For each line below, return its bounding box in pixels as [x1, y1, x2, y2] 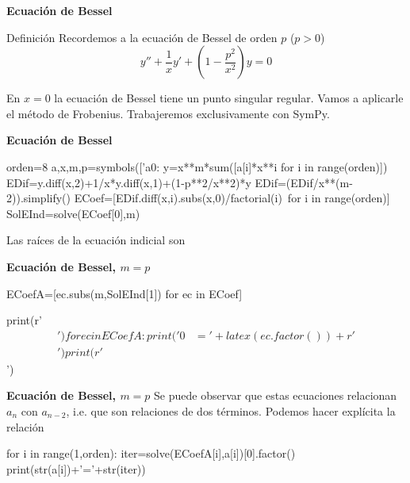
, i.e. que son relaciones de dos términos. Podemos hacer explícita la [66, 402, 396, 419]
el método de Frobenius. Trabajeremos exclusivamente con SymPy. [6, 105, 330, 121]
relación [6, 418, 44, 435]
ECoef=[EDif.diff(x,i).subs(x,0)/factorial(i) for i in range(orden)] [74, 190, 390, 206]
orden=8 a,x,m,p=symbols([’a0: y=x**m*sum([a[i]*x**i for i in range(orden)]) [6, 158, 388, 174]
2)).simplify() [6, 190, 71, 206]
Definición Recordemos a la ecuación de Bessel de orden [6, 29, 278, 45]
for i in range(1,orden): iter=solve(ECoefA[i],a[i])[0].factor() [6, 445, 296, 462]
